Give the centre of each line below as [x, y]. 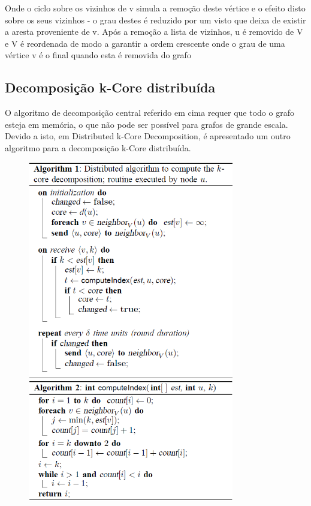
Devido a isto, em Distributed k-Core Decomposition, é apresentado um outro [148, 136]
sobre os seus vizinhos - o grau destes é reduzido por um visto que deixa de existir [155, 20]
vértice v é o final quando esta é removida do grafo [98, 55]
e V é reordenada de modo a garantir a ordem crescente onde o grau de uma [145, 43]
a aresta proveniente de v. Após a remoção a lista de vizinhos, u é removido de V [154, 32]
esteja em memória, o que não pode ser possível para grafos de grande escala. [147, 124]
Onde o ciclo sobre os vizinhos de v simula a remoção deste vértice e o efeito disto [155, 8]
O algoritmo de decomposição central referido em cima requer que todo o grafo [150, 113]
